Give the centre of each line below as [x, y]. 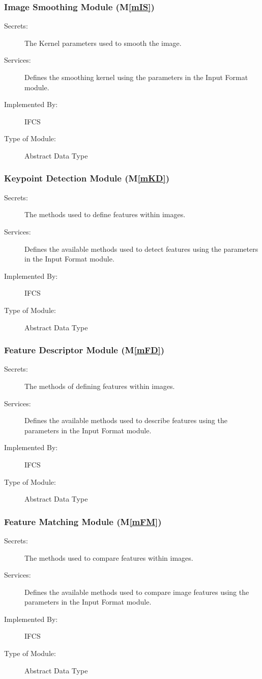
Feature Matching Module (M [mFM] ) [83, 521]
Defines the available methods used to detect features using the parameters [141, 249]
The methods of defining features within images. [100, 386]
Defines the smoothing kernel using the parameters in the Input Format [136, 77]
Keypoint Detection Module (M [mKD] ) [87, 178]
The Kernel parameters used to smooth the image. [103, 43]
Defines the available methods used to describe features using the [126, 420]
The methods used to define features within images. [105, 214]
